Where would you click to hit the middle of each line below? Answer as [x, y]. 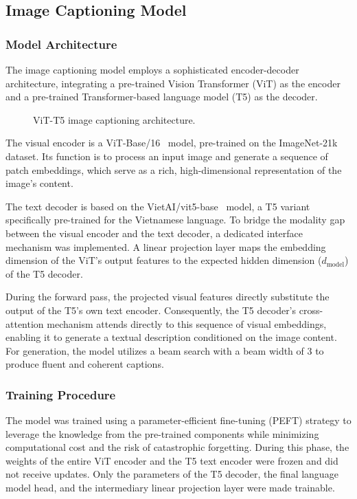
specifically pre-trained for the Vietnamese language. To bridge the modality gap [175, 220]
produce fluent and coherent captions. [85, 364]
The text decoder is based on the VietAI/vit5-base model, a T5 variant [158, 206]
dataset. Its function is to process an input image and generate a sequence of [167, 156]
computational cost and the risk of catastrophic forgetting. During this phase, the [177, 447]
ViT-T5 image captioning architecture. [114, 119]
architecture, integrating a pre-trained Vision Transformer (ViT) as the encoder [173, 83]
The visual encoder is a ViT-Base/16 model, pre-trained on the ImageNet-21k [172, 143]
